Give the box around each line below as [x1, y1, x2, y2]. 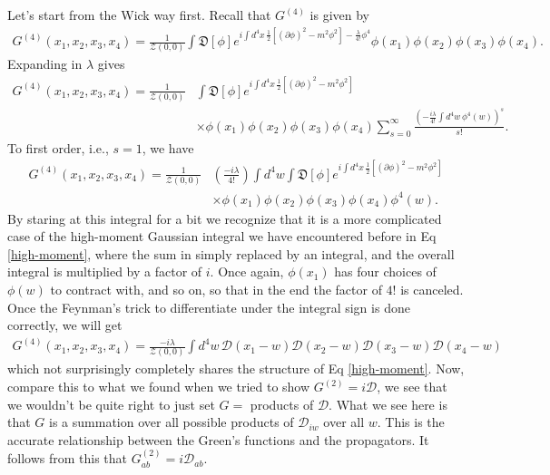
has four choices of [334, 262, 437, 281]
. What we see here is [329, 394, 447, 413]
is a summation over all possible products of [49, 412, 294, 431]
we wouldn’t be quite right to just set [7, 394, 215, 413]
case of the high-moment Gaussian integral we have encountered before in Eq [7, 227, 437, 246]
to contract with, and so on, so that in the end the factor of [50, 279, 382, 298]
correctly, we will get [7, 315, 123, 334]
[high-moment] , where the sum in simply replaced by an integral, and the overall [7, 244, 455, 263]
